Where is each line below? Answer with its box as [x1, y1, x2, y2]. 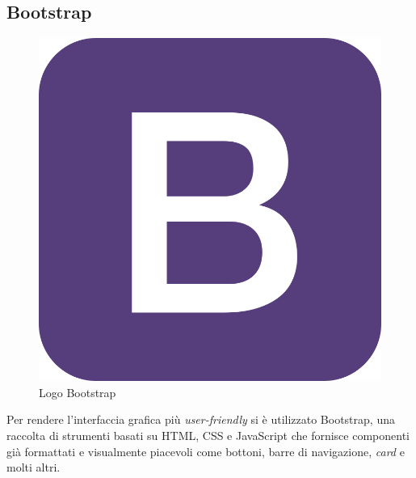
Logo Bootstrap [39, 383, 116, 400]
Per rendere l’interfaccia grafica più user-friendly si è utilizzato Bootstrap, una [6, 411, 395, 428]
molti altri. [6, 459, 61, 476]
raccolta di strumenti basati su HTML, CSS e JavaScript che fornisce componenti [6, 426, 410, 443]
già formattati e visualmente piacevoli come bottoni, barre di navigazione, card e [6, 442, 405, 459]
